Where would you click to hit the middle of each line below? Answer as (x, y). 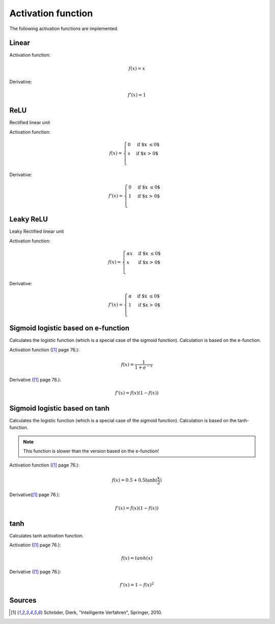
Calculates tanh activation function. (47, 535)
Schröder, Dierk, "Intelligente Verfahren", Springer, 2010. (103, 612)
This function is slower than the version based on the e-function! (91, 451)
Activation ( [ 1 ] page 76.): (35, 545)
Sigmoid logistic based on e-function (70, 328)
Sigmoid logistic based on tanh (59, 408)
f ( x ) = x (137, 68)
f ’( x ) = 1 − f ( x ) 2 (137, 585)
